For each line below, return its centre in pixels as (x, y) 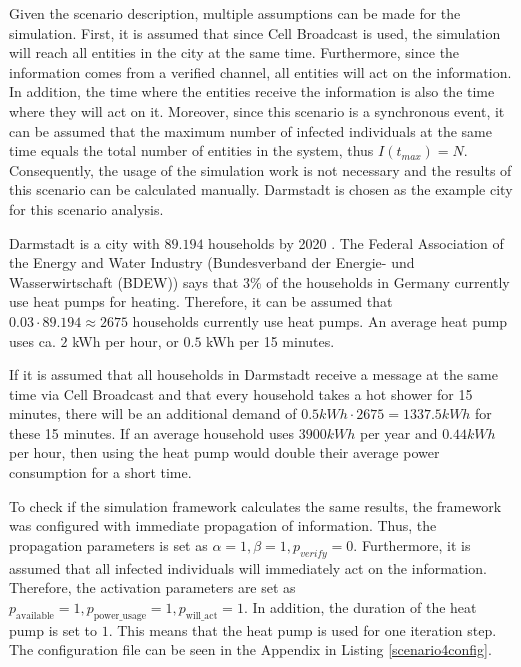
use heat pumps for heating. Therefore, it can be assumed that (201, 301)
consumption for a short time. (100, 472)
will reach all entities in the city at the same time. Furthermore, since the (234, 52)
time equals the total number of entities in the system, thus (191, 150)
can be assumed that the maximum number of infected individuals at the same (250, 130)
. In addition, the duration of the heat (360, 606)
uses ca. (32, 340)
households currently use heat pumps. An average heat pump (320, 320)
